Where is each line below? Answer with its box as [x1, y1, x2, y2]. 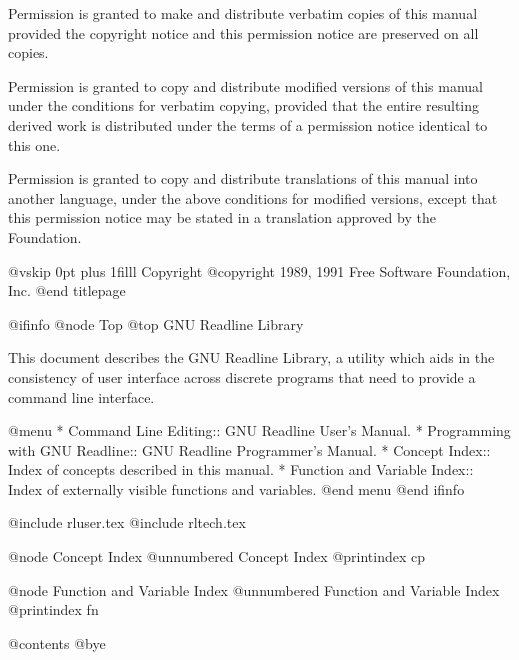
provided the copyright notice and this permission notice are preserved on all [8, 22, 479, 43]
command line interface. [8, 386, 155, 407]
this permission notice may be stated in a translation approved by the [8, 207, 436, 228]
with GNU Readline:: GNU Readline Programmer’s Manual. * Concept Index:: [8, 439, 491, 460]
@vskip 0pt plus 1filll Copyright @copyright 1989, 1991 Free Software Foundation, [8, 260, 511, 281]
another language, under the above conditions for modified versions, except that [8, 187, 498, 208]
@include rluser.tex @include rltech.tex [8, 512, 246, 533]
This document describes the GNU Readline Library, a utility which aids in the [8, 347, 495, 368]
